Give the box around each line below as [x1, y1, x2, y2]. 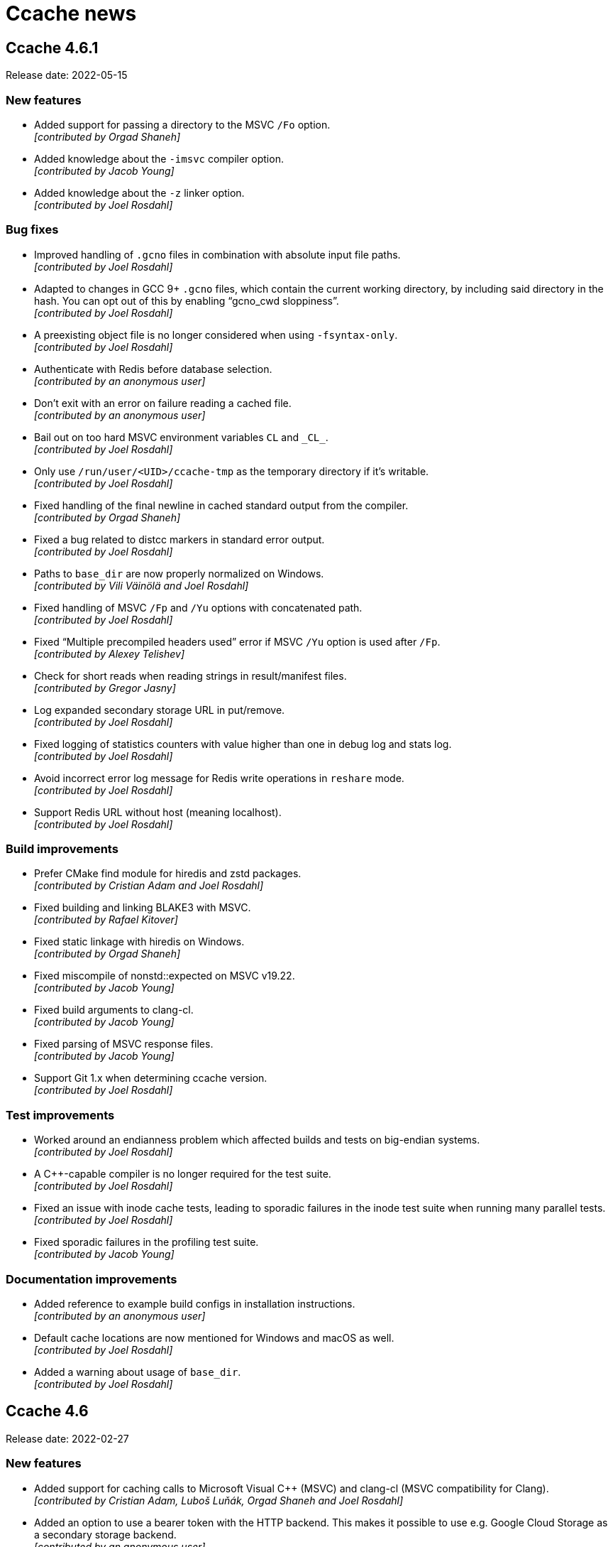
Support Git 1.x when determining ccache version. [34, 1072, 267, 1085]
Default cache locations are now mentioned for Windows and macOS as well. [34, 1331, 394, 1344]
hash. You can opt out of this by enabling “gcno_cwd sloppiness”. [34, 294, 339, 307]
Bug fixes [6, 222, 59, 237]
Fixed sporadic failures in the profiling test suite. [34, 1236, 259, 1249]
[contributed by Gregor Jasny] [34, 681, 176, 694]
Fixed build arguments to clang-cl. [34, 1004, 194, 1016]
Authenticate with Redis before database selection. [34, 362, 272, 375]
